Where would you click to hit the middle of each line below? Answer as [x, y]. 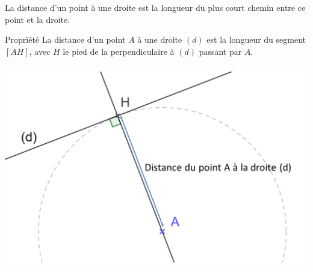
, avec [40, 51]
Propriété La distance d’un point [65, 39]
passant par [220, 51]
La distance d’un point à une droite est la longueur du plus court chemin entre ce [155, 7]
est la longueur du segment [256, 39]
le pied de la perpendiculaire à [119, 51]
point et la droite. [38, 19]
